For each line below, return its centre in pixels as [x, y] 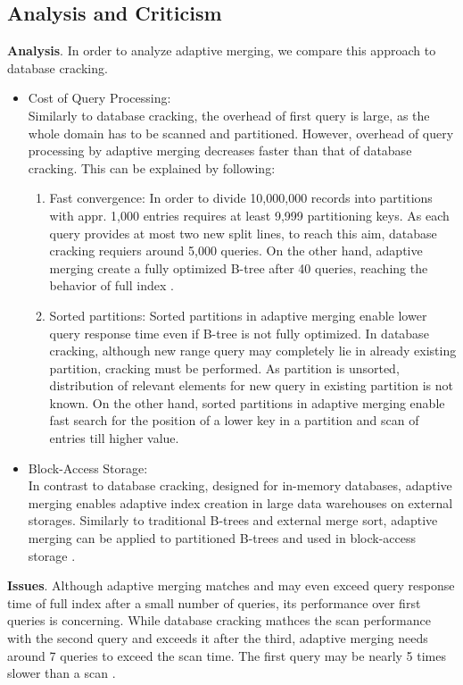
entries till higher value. [114, 438]
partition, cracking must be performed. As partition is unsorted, [224, 368]
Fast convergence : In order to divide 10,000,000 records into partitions [241, 198]
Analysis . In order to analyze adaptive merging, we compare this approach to [222, 50]
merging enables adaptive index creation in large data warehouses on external [240, 502]
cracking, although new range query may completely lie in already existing [253, 351]
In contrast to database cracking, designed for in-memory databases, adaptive [240, 485]
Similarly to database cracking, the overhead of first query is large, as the [229, 115]
